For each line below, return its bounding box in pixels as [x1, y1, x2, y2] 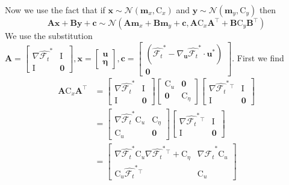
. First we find [232, 51, 284, 64]
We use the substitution [5, 29, 93, 41]
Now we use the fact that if [5, 4, 105, 16]
